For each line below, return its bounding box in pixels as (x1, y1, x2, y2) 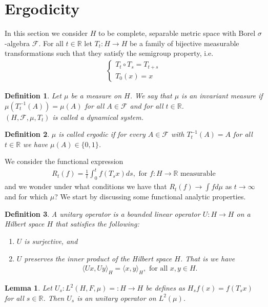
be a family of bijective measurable (129, 37, 239, 48)
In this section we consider (5, 28, 88, 38)
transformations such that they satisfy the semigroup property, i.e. (5, 48, 214, 58)
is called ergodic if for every (58, 129, 146, 139)
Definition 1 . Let (5, 90, 61, 100)
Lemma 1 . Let (5, 282, 52, 293)
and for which (5, 191, 48, 202)
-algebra (5, 37, 30, 48)
